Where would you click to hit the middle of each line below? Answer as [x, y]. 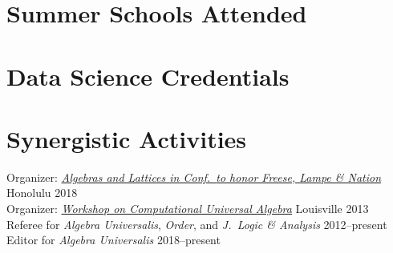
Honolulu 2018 [42, 193]
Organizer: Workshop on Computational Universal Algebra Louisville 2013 [188, 209]
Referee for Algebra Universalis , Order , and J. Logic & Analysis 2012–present [197, 224]
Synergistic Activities [127, 138]
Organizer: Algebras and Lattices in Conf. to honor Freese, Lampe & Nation [194, 177]
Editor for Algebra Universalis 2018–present [113, 240]
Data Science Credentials [148, 76]
